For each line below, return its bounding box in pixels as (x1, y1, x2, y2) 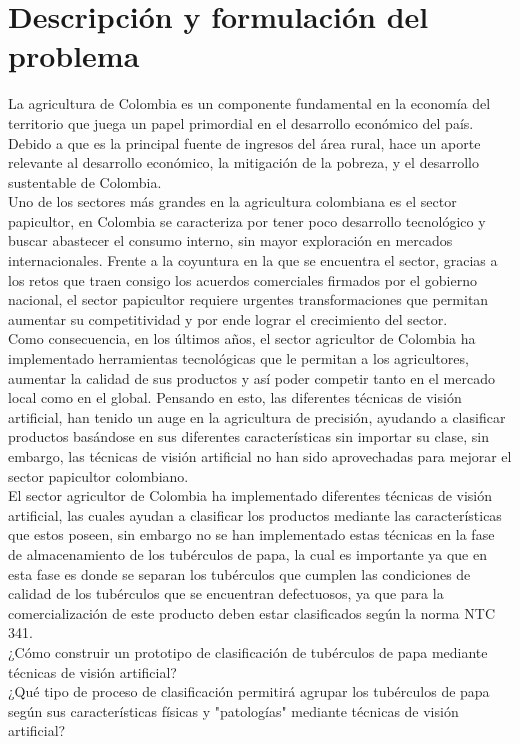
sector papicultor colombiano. (8, 465, 189, 486)
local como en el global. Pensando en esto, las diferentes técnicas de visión (8, 387, 462, 408)
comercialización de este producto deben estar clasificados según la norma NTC (8, 602, 495, 623)
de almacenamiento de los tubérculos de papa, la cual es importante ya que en (8, 543, 487, 564)
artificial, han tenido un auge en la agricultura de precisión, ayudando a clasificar (8, 406, 506, 427)
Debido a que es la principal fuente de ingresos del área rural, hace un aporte (8, 132, 481, 153)
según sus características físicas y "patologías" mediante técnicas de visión (8, 700, 459, 721)
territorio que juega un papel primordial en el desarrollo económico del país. (8, 112, 474, 133)
